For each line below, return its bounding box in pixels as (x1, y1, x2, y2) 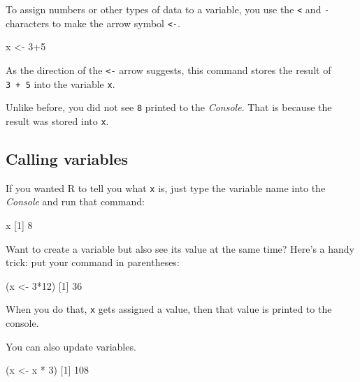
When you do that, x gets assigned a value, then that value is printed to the (6, 302, 332, 316)
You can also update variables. (6, 339, 136, 353)
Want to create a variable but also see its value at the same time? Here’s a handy (6, 241, 354, 256)
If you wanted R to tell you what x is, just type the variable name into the (6, 180, 326, 195)
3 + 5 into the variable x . (6, 76, 115, 91)
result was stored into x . (6, 113, 109, 128)
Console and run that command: (6, 194, 145, 209)
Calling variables (6, 147, 129, 169)
